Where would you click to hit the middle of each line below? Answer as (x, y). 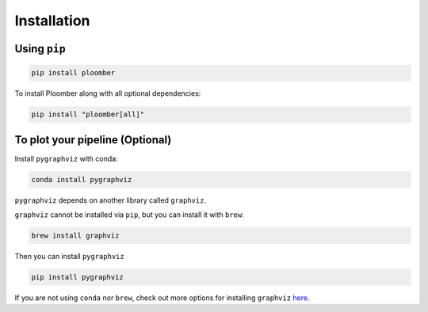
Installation (52, 21)
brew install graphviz (75, 235)
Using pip (40, 49)
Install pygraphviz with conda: (66, 158)
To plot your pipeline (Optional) (93, 140)
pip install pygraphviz (78, 277)
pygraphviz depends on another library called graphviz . (110, 200)
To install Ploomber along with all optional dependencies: (108, 93)
